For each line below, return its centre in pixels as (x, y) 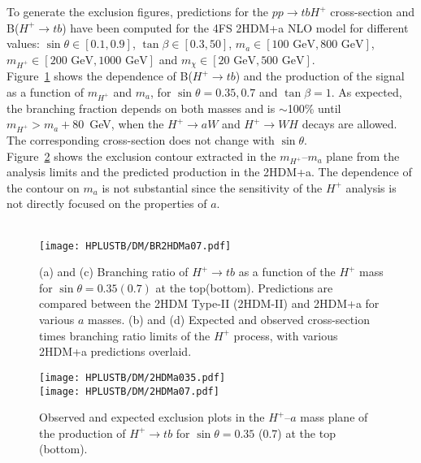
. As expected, (367, 91)
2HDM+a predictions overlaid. (115, 351)
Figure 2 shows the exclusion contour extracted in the (141, 156)
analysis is (371, 187)
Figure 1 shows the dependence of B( (100, 76)
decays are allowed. (349, 124)
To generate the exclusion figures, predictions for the (137, 11)
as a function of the (287, 272)
